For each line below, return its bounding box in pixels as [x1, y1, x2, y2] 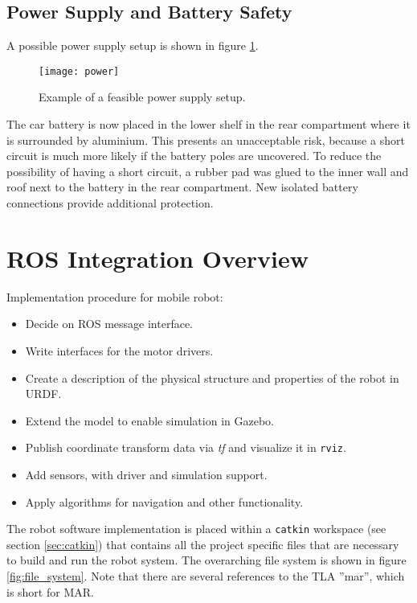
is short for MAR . [6, 583, 94, 600]
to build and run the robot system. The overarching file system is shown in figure [6, 552, 407, 568]
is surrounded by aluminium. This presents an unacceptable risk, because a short [6, 131, 405, 148]
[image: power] [39, 65, 120, 77]
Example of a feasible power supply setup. [39, 88, 246, 105]
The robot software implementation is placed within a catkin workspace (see [6, 520, 386, 537]
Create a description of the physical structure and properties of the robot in [25, 369, 399, 386]
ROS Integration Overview [6, 241, 309, 274]
